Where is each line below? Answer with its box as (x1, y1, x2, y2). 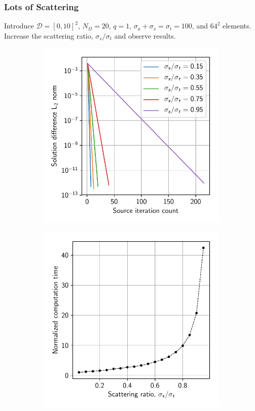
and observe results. (114, 30, 176, 41)
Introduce (4, 20, 34, 31)
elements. (223, 20, 251, 31)
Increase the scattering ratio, (4, 30, 93, 41)
